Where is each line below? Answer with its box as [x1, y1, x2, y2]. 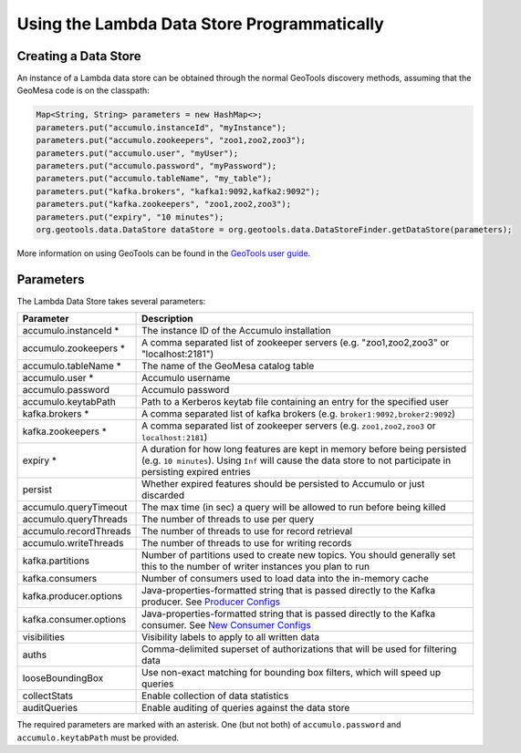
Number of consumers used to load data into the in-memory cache [141, 572, 429, 585]
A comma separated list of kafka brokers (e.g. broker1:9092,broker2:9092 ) [141, 407, 456, 420]
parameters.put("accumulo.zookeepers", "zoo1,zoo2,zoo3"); [36, 135, 306, 146]
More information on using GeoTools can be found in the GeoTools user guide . [16, 247, 311, 259]
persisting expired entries [141, 466, 251, 479]
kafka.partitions [22, 554, 90, 567]
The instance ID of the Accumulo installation [141, 325, 332, 337]
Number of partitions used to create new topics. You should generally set [141, 549, 456, 562]
